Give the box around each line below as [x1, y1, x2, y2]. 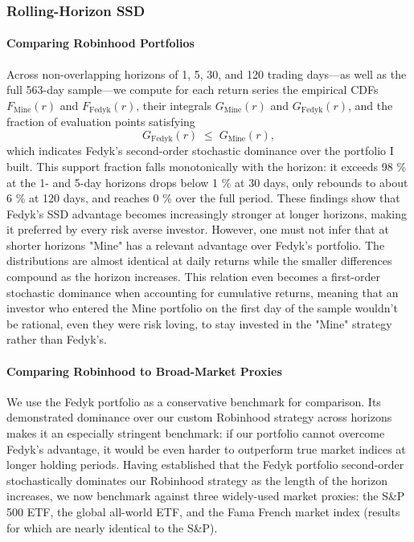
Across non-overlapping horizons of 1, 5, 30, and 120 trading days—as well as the [6, 65, 407, 82]
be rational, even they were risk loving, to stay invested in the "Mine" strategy [6, 315, 392, 332]
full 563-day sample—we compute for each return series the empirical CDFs [6, 81, 379, 98]
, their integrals [136, 96, 212, 113]
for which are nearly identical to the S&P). [6, 519, 218, 536]
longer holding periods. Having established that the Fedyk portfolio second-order [6, 456, 404, 473]
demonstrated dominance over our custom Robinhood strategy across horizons [6, 409, 392, 426]
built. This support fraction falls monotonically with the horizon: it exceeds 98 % [6, 157, 407, 174]
